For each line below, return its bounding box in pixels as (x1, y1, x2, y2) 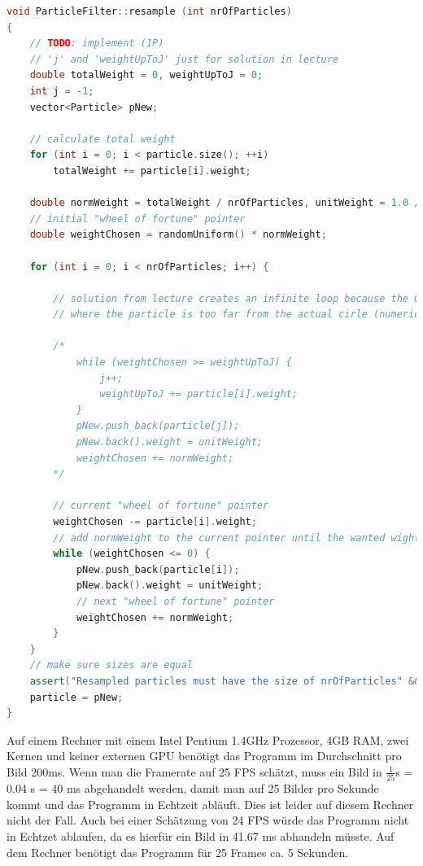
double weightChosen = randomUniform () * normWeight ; (29, 229, 327, 241)
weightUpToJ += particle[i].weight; (99, 388, 298, 400)
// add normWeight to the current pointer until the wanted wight (53, 531, 421, 544)
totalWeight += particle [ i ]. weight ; (53, 164, 251, 177)
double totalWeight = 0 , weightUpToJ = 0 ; (29, 69, 264, 81)
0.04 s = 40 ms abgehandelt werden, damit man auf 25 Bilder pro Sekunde (7, 780, 379, 797)
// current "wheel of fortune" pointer (53, 500, 269, 512)
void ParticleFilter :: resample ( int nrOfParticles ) (7, 6, 292, 17)
